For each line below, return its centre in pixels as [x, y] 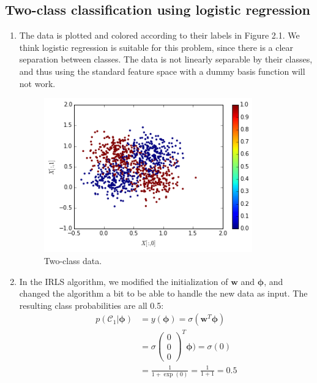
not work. [37, 83]
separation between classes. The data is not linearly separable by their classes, [166, 59]
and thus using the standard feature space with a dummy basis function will [162, 71]
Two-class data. [73, 261]
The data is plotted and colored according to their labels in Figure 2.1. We [159, 35]
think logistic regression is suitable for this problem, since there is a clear [156, 47]
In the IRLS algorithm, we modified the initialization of [124, 281]
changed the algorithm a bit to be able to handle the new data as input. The [163, 293]
